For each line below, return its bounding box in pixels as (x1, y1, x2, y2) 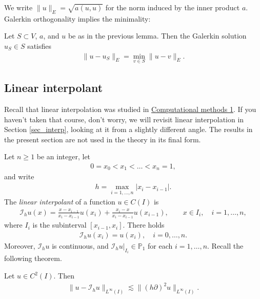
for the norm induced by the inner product (105, 2, 240, 12)
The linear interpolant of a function (4, 196, 115, 207)
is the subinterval (32, 219, 87, 230)
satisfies (27, 40, 52, 51)
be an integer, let (36, 151, 91, 162)
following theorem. (4, 253, 62, 264)
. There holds (123, 219, 165, 230)
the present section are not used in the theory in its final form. (4, 134, 201, 144)
